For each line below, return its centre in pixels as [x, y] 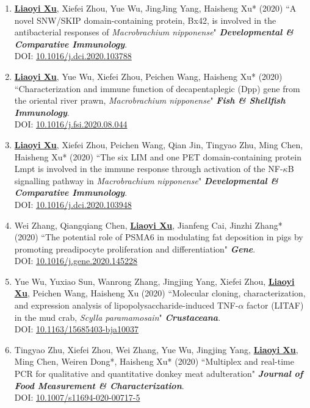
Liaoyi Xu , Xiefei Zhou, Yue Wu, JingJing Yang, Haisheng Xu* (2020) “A [155, 8]
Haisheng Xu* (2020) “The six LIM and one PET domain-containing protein [158, 156]
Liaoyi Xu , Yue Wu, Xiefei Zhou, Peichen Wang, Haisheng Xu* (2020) [148, 76]
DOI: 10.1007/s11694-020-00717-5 [77, 397]
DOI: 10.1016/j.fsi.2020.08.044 [71, 124]
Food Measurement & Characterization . [99, 385]
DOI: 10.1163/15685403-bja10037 [77, 329]
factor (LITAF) [275, 305]
